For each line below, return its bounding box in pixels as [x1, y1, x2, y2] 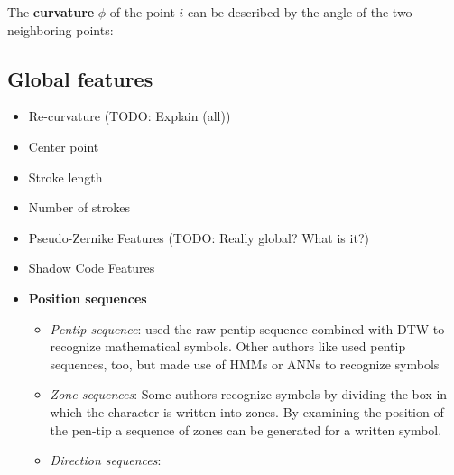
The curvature [7, 3, 95, 21]
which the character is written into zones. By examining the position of [50, 402, 444, 421]
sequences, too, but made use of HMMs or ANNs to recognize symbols [50, 354, 440, 373]
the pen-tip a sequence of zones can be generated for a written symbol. [50, 420, 442, 439]
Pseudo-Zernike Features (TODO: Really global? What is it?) [28, 228, 369, 247]
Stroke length [28, 167, 103, 186]
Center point [28, 136, 99, 155]
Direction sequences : [50, 451, 162, 470]
